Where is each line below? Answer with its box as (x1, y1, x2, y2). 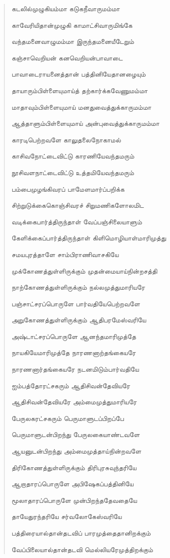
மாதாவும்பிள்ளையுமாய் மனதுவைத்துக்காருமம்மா (11, 101, 152, 112)
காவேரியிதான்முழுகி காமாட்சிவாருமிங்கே (11, 20, 133, 30)
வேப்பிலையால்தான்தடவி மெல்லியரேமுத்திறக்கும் (11, 544, 153, 554)
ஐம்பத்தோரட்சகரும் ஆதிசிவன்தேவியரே (11, 380, 130, 390)
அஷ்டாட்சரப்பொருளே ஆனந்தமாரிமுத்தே (11, 331, 136, 341)
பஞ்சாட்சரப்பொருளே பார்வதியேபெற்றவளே (11, 298, 140, 308)
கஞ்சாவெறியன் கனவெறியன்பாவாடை (11, 52, 123, 62)
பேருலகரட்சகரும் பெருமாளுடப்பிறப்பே (11, 413, 124, 423)
